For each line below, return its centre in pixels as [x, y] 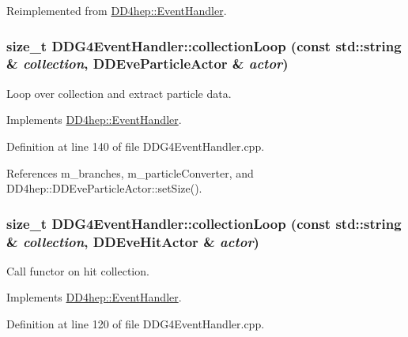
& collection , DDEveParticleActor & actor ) [147, 64]
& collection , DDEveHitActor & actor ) [133, 241]
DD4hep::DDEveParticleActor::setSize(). [104, 188]
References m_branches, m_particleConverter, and [130, 172]
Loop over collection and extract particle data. [119, 93]
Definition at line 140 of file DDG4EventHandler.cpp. [136, 146]
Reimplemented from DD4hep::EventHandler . [117, 10]
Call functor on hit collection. [78, 270]
